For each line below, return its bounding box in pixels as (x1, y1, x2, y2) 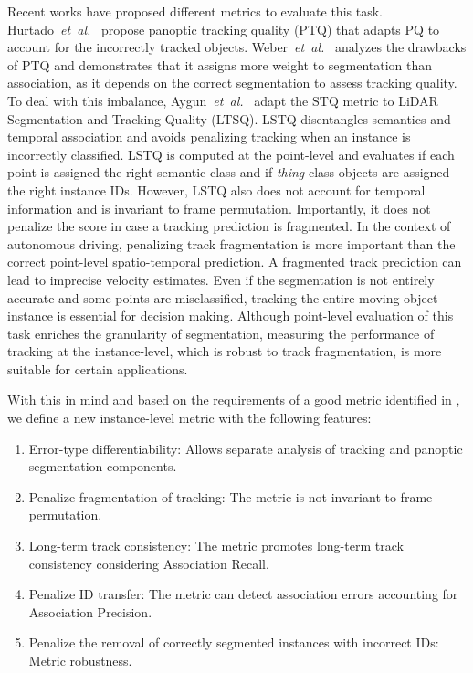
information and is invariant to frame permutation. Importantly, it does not (7, 198, 431, 217)
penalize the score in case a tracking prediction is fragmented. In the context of (7, 216, 451, 236)
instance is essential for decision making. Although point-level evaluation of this (7, 306, 454, 325)
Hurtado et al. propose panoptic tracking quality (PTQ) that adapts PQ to (7, 19, 440, 38)
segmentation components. (28, 457, 177, 476)
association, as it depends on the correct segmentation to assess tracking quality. (7, 73, 457, 92)
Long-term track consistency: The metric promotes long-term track (28, 536, 404, 555)
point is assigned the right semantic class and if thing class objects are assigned (7, 163, 450, 182)
